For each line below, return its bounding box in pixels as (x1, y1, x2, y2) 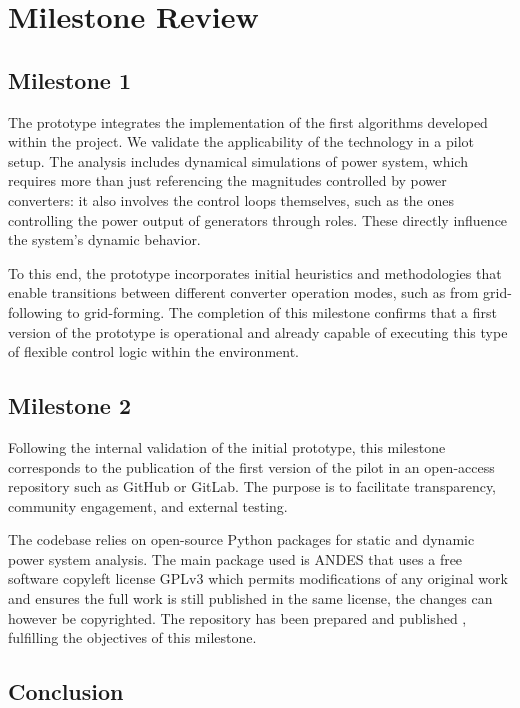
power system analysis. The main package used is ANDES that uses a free (8, 548, 463, 569)
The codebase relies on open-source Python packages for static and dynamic (8, 529, 475, 550)
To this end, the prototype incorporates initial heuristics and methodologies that (8, 262, 502, 283)
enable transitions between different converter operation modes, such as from (8, 282, 479, 303)
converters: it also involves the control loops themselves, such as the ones (8, 189, 455, 210)
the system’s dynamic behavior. (8, 229, 201, 250)
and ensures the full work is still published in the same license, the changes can (8, 588, 493, 609)
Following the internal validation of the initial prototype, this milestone (8, 436, 446, 457)
